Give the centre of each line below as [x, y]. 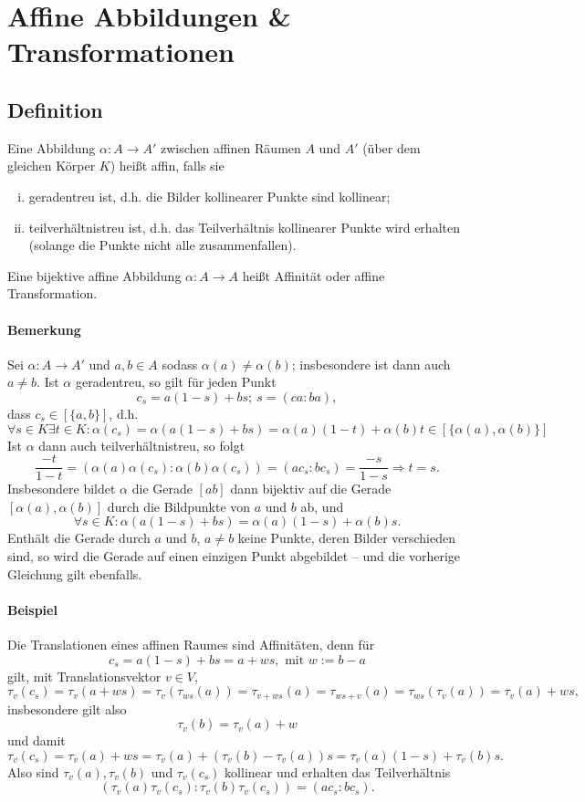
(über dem [392, 147]
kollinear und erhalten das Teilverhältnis [338, 771]
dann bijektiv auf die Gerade [311, 489]
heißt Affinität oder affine [313, 275]
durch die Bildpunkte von [179, 506]
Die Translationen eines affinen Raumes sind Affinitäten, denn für [191, 644]
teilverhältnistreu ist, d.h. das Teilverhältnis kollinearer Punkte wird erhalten [244, 227]
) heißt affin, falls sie [167, 166]
